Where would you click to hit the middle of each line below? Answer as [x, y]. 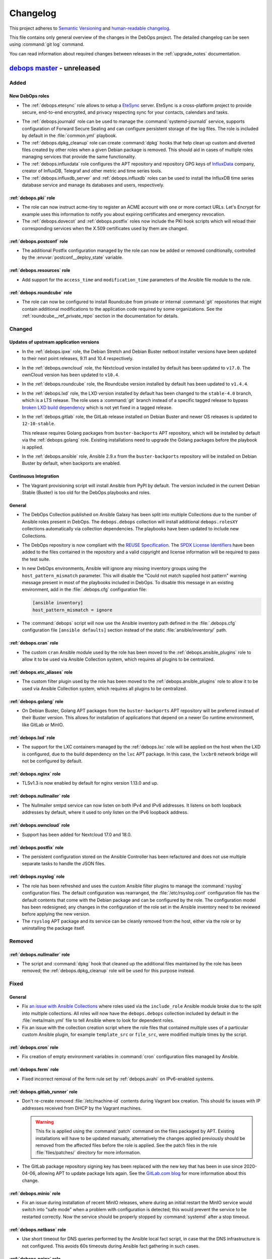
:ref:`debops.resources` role [40, 270]
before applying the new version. [56, 914]
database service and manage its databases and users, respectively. [93, 185]
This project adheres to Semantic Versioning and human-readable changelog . [90, 28]
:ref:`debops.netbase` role [38, 1229]
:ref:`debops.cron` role [34, 1047]
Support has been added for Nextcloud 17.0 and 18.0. [77, 834]
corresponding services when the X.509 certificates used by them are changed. [105, 228]
